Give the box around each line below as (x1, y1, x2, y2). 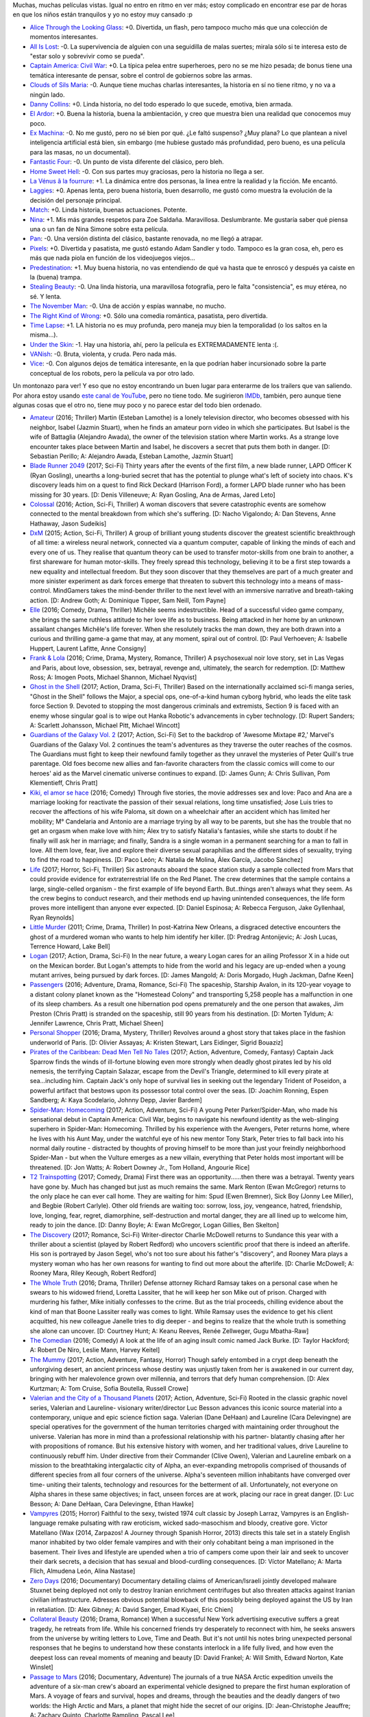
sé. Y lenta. (29, 292, 62, 300)
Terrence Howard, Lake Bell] (29, 942, 111, 951)
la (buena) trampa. (29, 273, 82, 281)
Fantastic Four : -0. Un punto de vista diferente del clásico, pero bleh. (29, 158, 224, 166)
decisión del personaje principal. (29, 196, 123, 204)
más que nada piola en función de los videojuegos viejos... (29, 254, 195, 262)
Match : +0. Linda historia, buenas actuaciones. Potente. (29, 206, 188, 214)
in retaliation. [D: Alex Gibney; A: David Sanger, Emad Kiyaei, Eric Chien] (29, 1605, 234, 1613)
